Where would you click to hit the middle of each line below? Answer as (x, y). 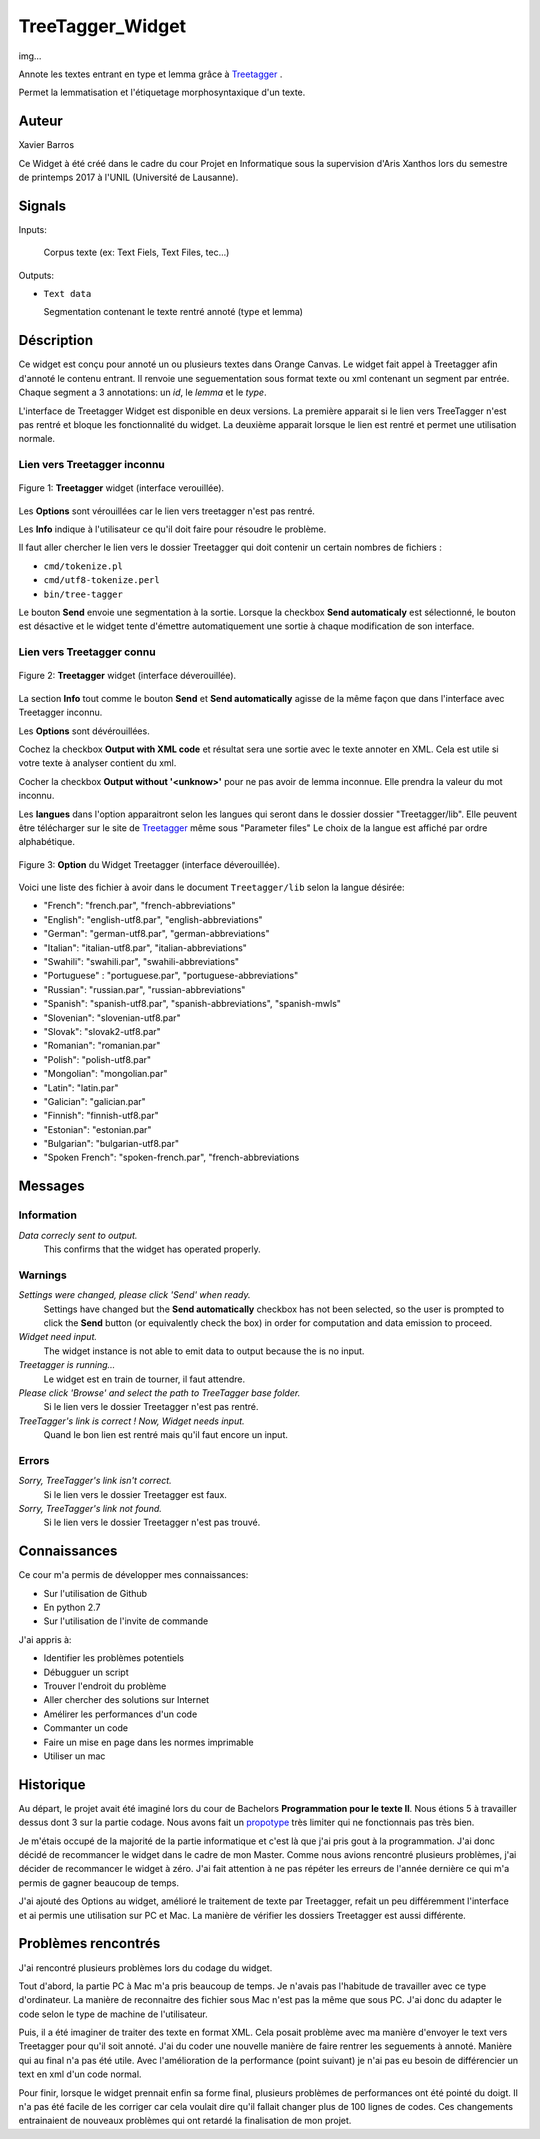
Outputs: (36, 275)
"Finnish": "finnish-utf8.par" (101, 1116)
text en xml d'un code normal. (80, 2074)
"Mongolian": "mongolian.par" (105, 1074)
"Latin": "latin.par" (81, 1087)
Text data (67, 294)
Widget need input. (58, 1337)
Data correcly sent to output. (78, 1235)
